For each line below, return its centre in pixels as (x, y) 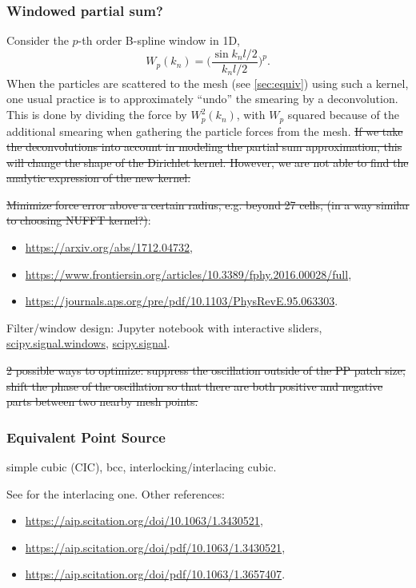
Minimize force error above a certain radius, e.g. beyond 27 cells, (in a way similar (208, 204)
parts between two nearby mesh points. (102, 401)
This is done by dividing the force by (97, 115)
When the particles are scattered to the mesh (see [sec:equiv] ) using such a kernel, (208, 83)
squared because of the (343, 115)
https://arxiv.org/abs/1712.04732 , (109, 247)
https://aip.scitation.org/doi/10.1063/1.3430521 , (144, 520)
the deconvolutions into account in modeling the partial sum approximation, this (204, 147)
